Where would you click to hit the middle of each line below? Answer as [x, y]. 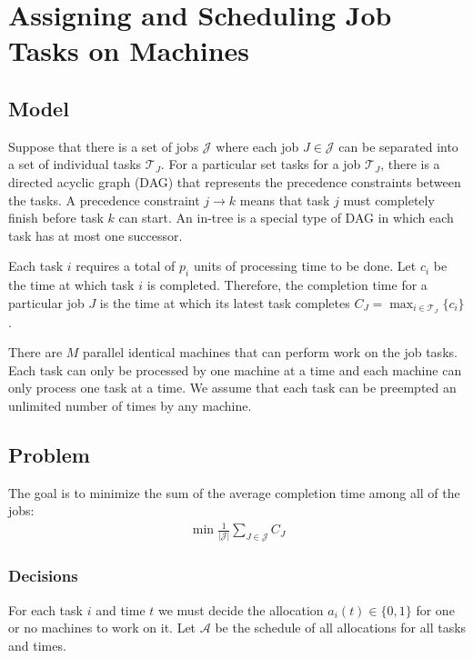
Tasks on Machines [129, 50]
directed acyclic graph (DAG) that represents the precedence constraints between [235, 181]
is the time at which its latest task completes [225, 302]
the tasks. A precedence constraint [104, 199]
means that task [285, 199]
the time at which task [71, 285]
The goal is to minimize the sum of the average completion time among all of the [234, 492]
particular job [46, 302]
